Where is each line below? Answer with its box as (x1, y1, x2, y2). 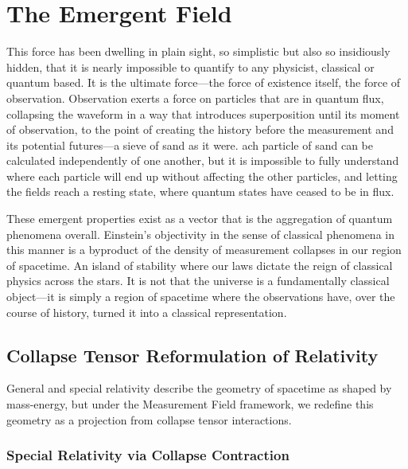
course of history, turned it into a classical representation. (6, 303, 287, 320)
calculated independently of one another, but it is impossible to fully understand (6, 152, 399, 169)
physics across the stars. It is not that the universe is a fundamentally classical (6, 272, 390, 289)
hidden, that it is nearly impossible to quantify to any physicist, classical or (6, 58, 375, 75)
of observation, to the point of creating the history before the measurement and (6, 121, 394, 138)
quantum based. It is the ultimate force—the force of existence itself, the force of (6, 74, 401, 91)
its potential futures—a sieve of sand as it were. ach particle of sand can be (6, 136, 373, 153)
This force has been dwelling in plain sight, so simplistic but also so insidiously (6, 43, 391, 60)
